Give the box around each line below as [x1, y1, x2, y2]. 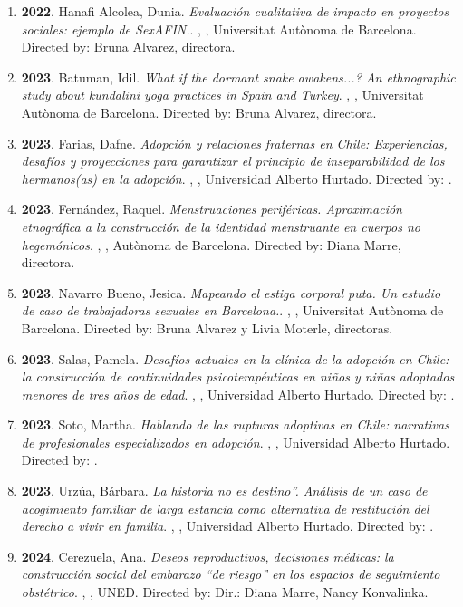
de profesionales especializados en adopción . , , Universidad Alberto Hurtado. [21, 432, 450, 451]
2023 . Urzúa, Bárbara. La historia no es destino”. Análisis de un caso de [21, 481, 428, 500]
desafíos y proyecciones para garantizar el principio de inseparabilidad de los [21, 151, 445, 170]
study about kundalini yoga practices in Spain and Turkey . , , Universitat [21, 85, 424, 104]
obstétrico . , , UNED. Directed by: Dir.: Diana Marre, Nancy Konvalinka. [21, 583, 429, 602]
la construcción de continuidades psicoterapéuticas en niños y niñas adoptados [21, 367, 455, 386]
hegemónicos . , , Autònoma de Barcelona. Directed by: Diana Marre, [21, 235, 401, 254]
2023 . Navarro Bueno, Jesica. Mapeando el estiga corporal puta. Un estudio [21, 283, 441, 302]
